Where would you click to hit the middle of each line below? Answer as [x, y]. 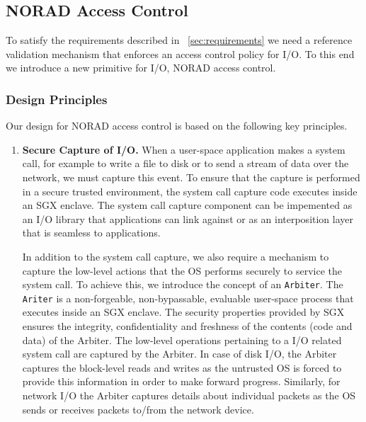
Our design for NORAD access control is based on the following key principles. [177, 126]
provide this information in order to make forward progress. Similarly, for [181, 381]
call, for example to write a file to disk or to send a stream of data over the [185, 163]
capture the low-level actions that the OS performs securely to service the [182, 270]
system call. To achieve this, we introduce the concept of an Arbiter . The [183, 284]
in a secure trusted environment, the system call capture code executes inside [190, 191]
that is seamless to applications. [91, 233]
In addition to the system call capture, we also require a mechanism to [176, 256]
